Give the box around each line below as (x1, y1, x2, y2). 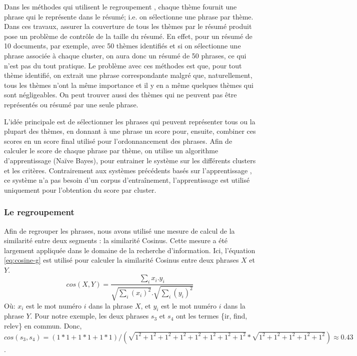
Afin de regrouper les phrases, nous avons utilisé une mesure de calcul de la (4, 225, 235, 236)
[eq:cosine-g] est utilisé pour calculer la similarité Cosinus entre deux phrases (4, 255, 239, 265)
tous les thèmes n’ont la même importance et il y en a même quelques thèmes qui (4, 79, 253, 90)
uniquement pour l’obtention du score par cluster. (4, 184, 156, 195)
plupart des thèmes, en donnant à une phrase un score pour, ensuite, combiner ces (4, 126, 256, 136)
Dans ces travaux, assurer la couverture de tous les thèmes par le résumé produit (4, 21, 252, 31)
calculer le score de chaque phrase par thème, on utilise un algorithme (4, 145, 218, 156)
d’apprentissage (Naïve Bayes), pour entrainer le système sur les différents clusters (4, 155, 256, 165)
